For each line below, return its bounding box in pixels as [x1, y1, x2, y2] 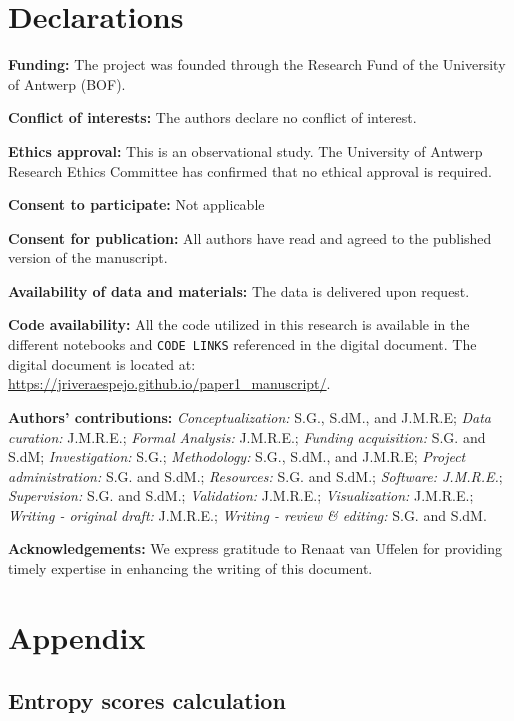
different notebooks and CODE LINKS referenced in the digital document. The [8, 334, 477, 355]
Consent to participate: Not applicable [8, 194, 265, 215]
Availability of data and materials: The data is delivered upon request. [8, 280, 470, 301]
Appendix [8, 616, 146, 657]
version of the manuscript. [8, 247, 168, 268]
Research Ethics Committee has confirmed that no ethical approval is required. [8, 160, 492, 181]
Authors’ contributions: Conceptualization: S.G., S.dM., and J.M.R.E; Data [8, 406, 492, 427]
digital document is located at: [8, 353, 196, 374]
